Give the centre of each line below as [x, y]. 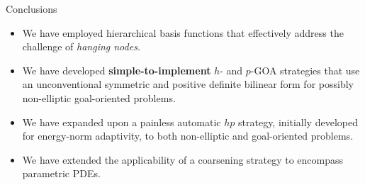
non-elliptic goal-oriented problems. [99, 97]
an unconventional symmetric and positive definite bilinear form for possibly [188, 84]
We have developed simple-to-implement [117, 70]
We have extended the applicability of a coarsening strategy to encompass [183, 159]
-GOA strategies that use [305, 70]
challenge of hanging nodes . [81, 46]
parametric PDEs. [61, 173]
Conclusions [32, 9]
